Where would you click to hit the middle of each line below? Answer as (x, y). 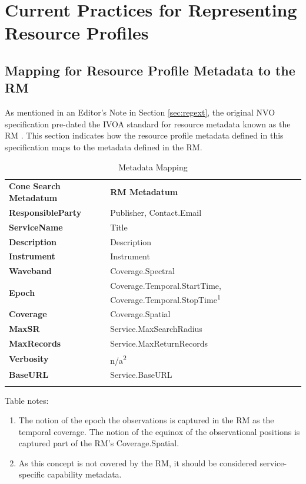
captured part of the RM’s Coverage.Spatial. (99, 443)
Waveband (30, 271)
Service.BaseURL (141, 375)
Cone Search (35, 186)
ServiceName (36, 227)
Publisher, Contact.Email (156, 212)
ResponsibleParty (45, 212)
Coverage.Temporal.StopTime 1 (165, 298)
